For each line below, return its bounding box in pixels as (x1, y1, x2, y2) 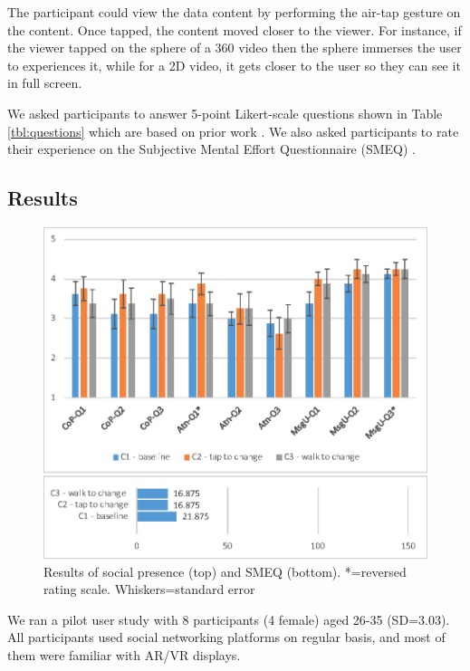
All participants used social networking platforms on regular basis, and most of (7, 628, 446, 647)
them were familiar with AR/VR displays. (7, 646, 241, 665)
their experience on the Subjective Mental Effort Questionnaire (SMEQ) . (7, 139, 417, 158)
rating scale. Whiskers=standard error (43, 580, 255, 599)
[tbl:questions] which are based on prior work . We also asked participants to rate (7, 121, 459, 140)
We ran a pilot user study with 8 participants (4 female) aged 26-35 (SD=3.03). (7, 609, 450, 628)
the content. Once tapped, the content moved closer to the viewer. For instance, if (7, 20, 462, 39)
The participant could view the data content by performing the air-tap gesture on (7, 3, 461, 21)
